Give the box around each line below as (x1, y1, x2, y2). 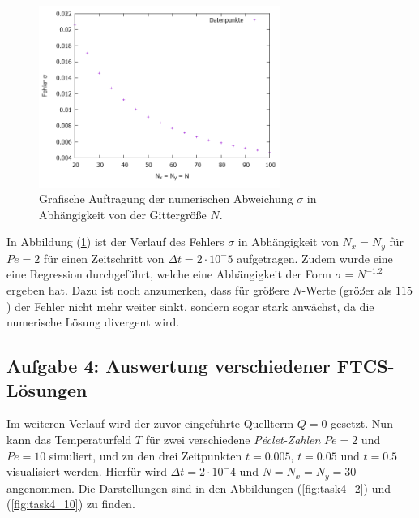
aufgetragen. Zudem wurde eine (237, 249, 393, 266)
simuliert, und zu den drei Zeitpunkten (49, 447, 242, 464)
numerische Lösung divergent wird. (6, 313, 180, 330)
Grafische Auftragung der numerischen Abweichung (39, 190, 293, 207)
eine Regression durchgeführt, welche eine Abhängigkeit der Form (6, 265, 331, 283)
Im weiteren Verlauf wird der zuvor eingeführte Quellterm (6, 415, 294, 432)
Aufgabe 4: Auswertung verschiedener (6, 353, 331, 378)
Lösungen (6, 377, 88, 402)
